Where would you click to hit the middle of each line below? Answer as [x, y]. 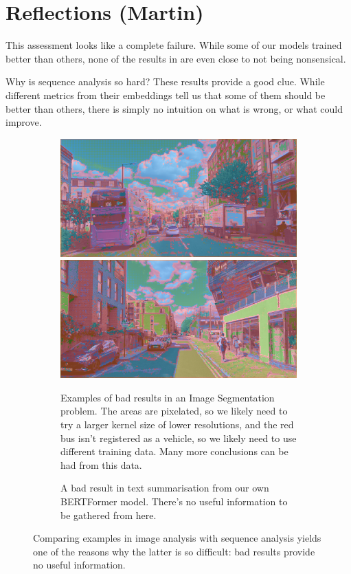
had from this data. [101, 464]
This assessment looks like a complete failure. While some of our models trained [174, 45]
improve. [24, 122]
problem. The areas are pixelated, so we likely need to [174, 411]
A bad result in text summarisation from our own [165, 488]
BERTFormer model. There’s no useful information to [174, 501]
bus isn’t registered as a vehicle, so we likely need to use [179, 438]
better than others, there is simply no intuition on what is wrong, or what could [174, 108]
